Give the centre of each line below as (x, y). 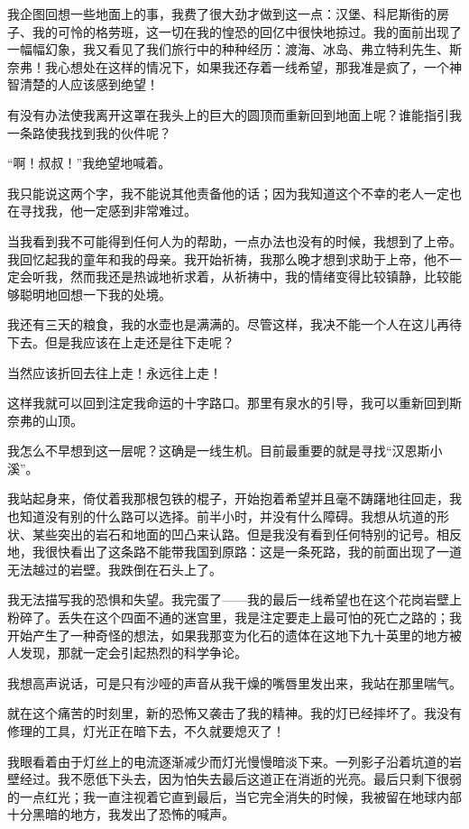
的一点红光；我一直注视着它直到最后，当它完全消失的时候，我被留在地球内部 (234, 796)
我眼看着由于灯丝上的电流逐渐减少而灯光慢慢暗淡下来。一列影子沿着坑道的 (228, 761)
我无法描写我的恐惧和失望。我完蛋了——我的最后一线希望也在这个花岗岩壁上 (234, 599)
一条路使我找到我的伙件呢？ (89, 132)
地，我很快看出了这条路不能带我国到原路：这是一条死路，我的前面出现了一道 (234, 552)
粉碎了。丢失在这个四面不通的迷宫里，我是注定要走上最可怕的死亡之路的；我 (234, 617)
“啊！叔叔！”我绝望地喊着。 (89, 163)
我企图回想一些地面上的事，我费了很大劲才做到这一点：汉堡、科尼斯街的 (222, 14)
